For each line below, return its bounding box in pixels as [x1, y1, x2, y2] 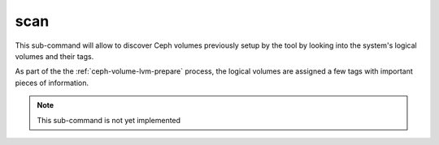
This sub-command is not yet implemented [37, 115, 181, 125]
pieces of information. [15, 78, 89, 87]
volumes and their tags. [15, 51, 94, 61]
